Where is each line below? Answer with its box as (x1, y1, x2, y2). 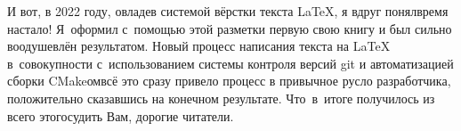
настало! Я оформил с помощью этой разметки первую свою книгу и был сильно (7, 19, 452, 37)
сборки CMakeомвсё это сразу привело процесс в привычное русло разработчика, (7, 71, 451, 90)
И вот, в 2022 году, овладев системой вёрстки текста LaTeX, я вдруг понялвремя (7, 2, 449, 20)
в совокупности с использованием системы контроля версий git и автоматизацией (7, 53, 454, 72)
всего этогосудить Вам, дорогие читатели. (7, 106, 234, 125)
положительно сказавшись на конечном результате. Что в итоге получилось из (7, 88, 435, 107)
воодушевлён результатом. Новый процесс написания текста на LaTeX (7, 37, 391, 55)
